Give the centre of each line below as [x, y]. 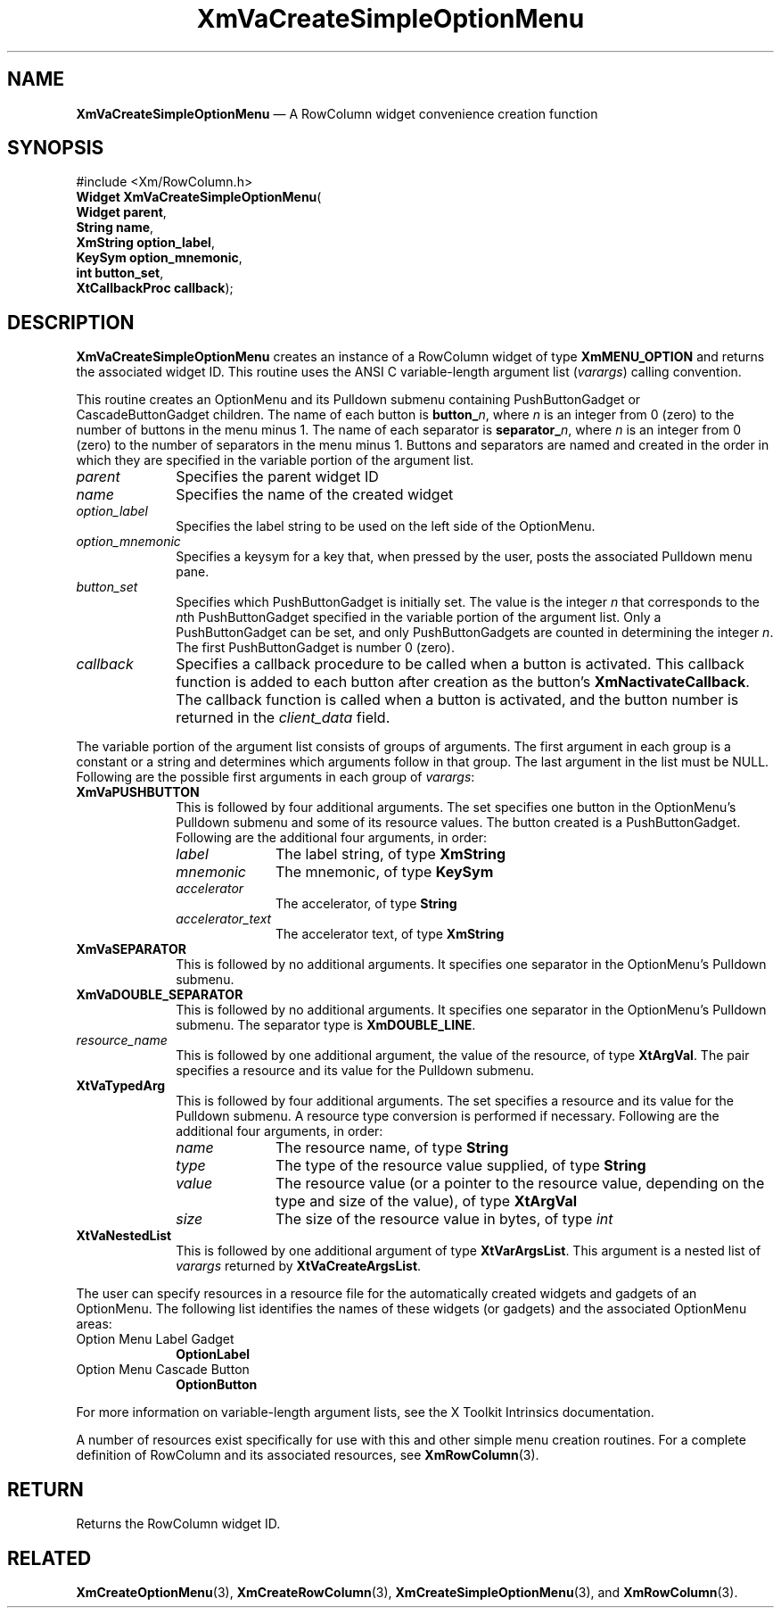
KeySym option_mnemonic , [159, 258]
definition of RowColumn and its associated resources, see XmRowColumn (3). [308, 1455]
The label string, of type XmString [390, 854]
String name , [115, 228]
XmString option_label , [145, 243]
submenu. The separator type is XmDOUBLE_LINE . [326, 1025]
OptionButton [217, 1385]
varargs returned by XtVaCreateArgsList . [299, 1266]
